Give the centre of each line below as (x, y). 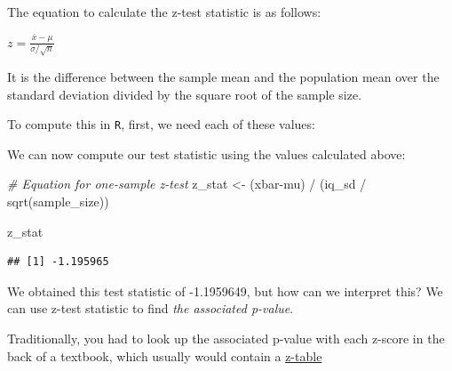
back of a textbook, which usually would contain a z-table (165, 355)
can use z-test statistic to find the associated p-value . (151, 308)
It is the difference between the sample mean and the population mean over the (223, 77)
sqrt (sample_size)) (58, 202)
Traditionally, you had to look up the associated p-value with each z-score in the (226, 339)
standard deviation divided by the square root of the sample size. (185, 94)
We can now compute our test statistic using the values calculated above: (206, 153)
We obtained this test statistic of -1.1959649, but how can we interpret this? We (225, 290)
